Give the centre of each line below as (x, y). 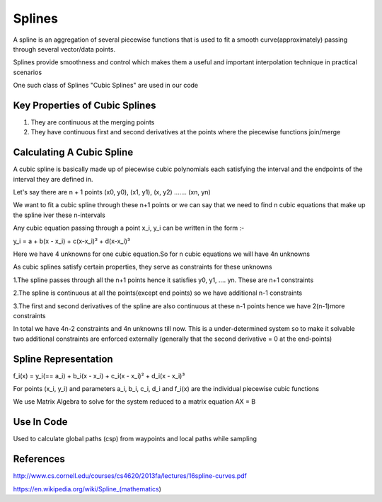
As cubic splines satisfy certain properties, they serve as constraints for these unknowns (143, 267)
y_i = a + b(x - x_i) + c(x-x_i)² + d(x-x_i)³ (72, 241)
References (39, 459)
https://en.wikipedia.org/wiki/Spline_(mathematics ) (87, 489)
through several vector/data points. (64, 49)
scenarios (28, 72)
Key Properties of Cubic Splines (85, 105)
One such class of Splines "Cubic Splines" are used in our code (106, 86)
